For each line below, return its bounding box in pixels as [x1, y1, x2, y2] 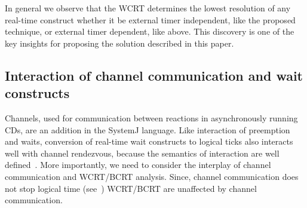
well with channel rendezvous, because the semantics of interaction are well [5, 146, 280, 159]
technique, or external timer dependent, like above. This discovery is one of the [5, 25, 294, 38]
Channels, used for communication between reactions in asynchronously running [5, 111, 298, 124]
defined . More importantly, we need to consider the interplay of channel [5, 158, 271, 171]
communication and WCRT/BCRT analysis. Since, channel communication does [5, 170, 299, 182]
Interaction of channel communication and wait [5, 66, 303, 84]
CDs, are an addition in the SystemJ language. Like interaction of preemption [5, 123, 290, 136]
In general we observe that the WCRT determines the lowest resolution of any [5, 2, 291, 14]
